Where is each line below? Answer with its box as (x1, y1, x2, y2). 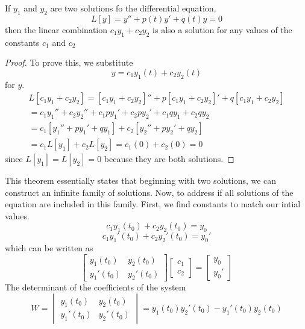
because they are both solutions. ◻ (104, 152, 234, 165)
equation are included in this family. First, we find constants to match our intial (5, 198, 301, 210)
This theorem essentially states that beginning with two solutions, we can (5, 174, 277, 187)
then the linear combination (5, 23, 108, 36)
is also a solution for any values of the (152, 23, 292, 36)
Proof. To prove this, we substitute (5, 56, 133, 69)
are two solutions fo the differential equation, (50, 2, 216, 14)
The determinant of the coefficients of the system (5, 281, 186, 293)
